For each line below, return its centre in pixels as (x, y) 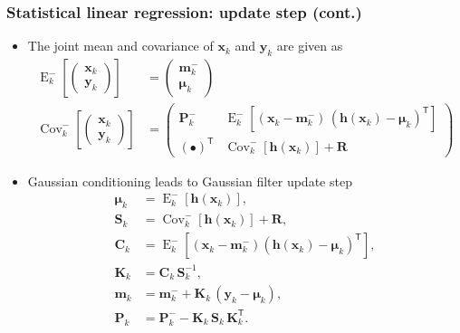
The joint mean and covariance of (120, 46)
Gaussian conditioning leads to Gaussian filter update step (190, 181)
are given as (310, 46)
